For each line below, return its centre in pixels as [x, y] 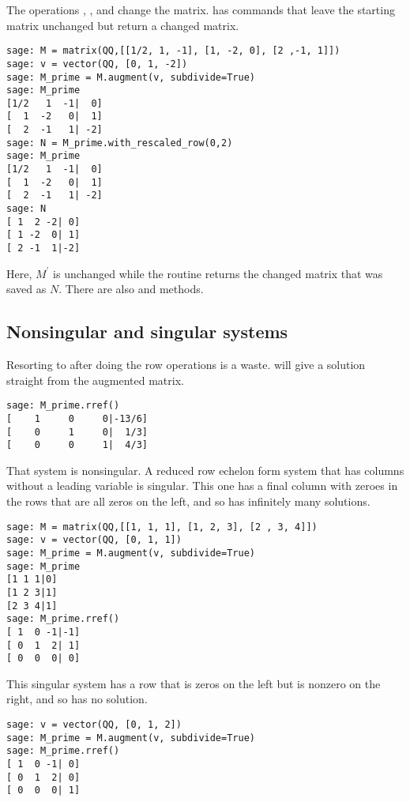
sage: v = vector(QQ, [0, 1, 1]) [94, 540]
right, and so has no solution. [77, 699]
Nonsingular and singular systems [147, 331]
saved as [26, 289]
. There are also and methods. [131, 289]
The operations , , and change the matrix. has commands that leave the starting [201, 9]
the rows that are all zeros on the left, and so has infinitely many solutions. [188, 501]
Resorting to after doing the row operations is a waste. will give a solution [186, 365]
